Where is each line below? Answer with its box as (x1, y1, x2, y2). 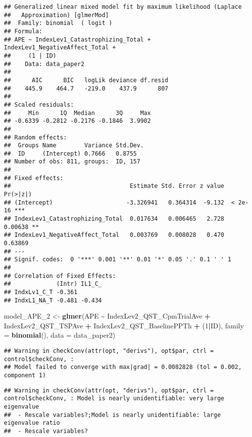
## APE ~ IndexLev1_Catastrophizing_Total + (4, 36, 151, 43)
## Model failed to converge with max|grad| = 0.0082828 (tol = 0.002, (4, 364, 242, 371)
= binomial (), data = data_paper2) (4, 330, 115, 340)
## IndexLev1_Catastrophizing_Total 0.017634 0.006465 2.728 (4, 215, 225, 223)
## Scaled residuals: (4, 101, 74, 108)
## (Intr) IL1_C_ (4, 280, 102, 288)
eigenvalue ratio (4, 419, 60, 427)
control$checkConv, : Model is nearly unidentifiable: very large (4, 395, 225, 402)
